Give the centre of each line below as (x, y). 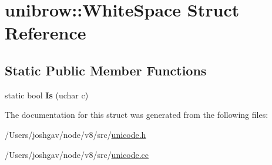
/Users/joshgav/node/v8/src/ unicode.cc (77, 154)
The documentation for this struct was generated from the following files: (137, 115)
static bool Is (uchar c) (47, 95)
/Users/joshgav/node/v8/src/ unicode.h (75, 134)
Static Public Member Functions (106, 70)
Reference (46, 33)
